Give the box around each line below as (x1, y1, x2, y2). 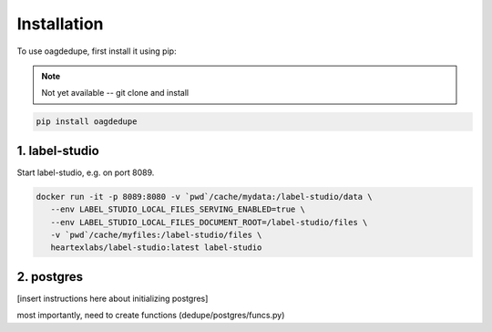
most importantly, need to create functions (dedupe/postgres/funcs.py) (16, 310, 285, 321)
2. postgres (16, 269, 84, 285)
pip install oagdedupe (36, 117, 138, 127)
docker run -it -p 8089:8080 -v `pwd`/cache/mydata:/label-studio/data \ (36, 192, 373, 202)
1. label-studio (16, 142, 99, 159)
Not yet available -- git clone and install (41, 88, 190, 99)
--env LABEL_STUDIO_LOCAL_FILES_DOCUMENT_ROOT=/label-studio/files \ (50, 217, 368, 227)
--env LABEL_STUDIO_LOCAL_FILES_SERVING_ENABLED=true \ (50, 204, 305, 214)
